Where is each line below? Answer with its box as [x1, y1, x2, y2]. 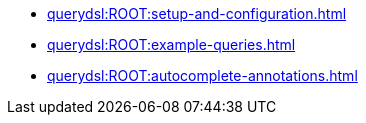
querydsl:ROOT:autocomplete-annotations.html [47, 67, 358, 84]
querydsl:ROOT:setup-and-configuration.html [47, 5, 347, 22]
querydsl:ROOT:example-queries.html [47, 36, 296, 53]
